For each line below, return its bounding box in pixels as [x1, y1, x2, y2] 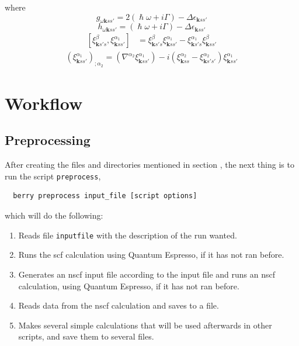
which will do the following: [5, 209, 103, 222]
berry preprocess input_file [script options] [13, 192, 197, 200]
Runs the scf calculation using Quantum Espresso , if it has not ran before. [18, 248, 284, 261]
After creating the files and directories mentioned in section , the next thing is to [5, 158, 294, 171]
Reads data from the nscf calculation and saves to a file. [18, 299, 219, 312]
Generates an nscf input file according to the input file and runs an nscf [18, 268, 276, 280]
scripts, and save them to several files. [18, 330, 154, 342]
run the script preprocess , [5, 169, 101, 182]
